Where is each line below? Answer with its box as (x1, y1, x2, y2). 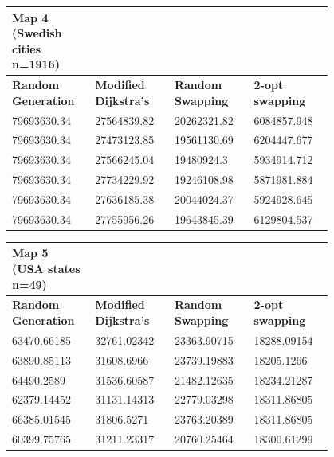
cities (12, 40, 41, 57)
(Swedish (12, 25, 62, 41)
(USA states (12, 260, 81, 276)
